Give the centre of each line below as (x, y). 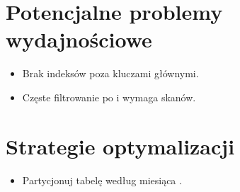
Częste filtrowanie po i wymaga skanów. (109, 97)
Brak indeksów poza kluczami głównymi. (110, 73)
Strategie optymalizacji (120, 146)
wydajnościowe (79, 39)
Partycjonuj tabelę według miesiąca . (102, 180)
